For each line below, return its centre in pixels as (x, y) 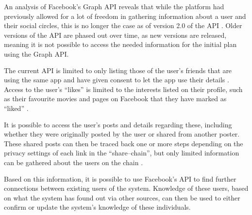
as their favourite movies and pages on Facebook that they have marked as (115, 99)
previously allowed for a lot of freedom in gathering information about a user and (125, 16)
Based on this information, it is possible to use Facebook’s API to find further (120, 178)
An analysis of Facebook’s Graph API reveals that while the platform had (114, 6)
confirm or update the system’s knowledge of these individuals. (97, 207)
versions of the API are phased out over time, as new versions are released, (115, 35)
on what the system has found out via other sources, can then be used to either (122, 197)
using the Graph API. (36, 54)
